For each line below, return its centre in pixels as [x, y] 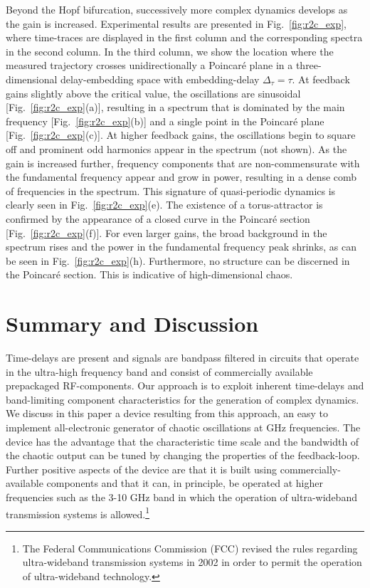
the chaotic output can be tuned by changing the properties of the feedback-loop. [183, 455]
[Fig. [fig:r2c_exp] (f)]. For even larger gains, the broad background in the [166, 232]
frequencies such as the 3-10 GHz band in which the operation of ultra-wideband [181, 497]
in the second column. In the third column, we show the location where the [170, 51]
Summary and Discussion [132, 324]
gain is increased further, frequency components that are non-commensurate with [183, 163]
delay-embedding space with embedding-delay [160, 79]
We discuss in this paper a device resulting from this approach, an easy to [167, 413]
